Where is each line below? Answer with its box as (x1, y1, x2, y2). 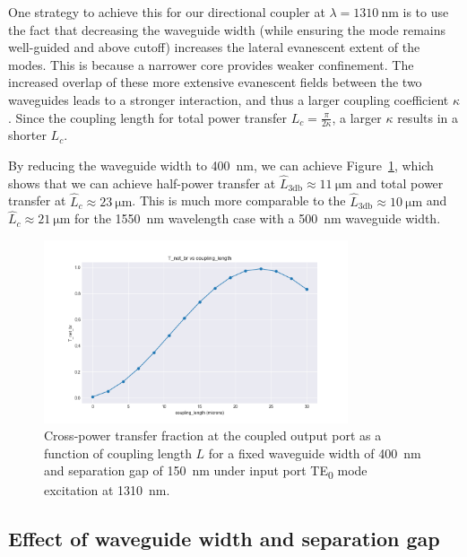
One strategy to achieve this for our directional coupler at (8, 3, 325, 21)
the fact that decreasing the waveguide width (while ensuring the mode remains (8, 20, 445, 39)
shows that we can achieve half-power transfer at (8, 173, 276, 192)
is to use (402, 3, 449, 21)
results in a (397, 108, 459, 126)
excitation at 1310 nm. (44, 481, 170, 500)
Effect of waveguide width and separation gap (8, 525, 440, 553)
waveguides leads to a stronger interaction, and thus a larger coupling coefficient (8, 90, 449, 109)
